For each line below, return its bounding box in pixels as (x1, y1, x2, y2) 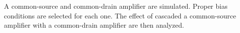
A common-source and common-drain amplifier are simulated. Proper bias (4, 1, 228, 11)
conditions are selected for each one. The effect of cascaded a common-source (4, 10, 236, 20)
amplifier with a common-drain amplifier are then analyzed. (4, 20, 184, 30)
